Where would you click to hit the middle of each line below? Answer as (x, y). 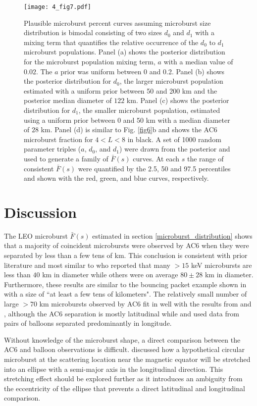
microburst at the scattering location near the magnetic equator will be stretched (127, 359)
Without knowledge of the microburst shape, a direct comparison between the (122, 339)
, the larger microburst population (171, 81)
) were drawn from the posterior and (175, 149)
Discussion (40, 212)
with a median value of (198, 62)
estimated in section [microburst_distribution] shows (172, 235)
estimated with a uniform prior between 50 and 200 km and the (121, 90)
